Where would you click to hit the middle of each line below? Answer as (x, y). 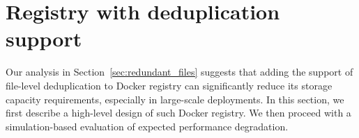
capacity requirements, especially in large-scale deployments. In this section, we (175, 99)
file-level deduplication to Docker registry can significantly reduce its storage (169, 85)
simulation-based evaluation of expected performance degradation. (147, 126)
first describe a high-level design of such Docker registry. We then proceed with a (178, 113)
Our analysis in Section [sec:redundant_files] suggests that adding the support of (179, 72)
